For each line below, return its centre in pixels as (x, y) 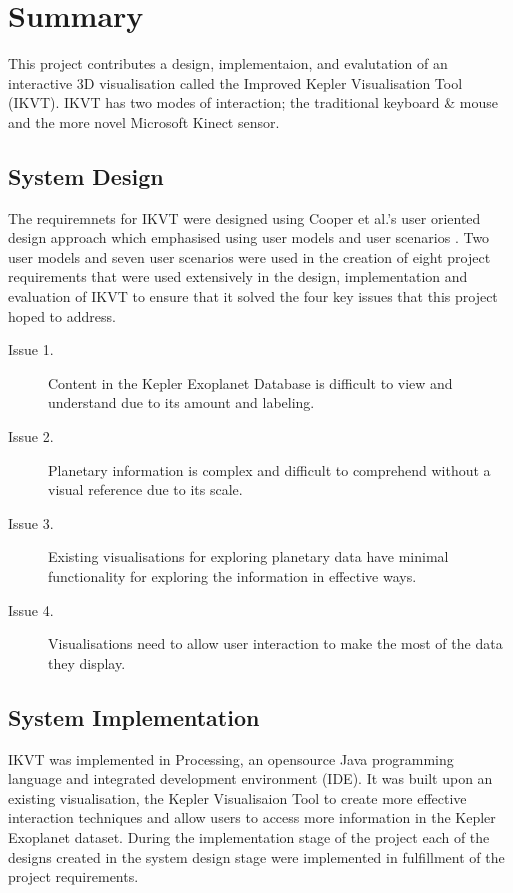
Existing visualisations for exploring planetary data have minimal (248, 556)
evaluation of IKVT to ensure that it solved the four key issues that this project (253, 296)
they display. (87, 662)
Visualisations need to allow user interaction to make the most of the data (275, 643)
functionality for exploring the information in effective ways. (232, 576)
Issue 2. (31, 436)
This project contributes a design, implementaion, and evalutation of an (228, 63)
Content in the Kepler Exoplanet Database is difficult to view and (250, 382)
